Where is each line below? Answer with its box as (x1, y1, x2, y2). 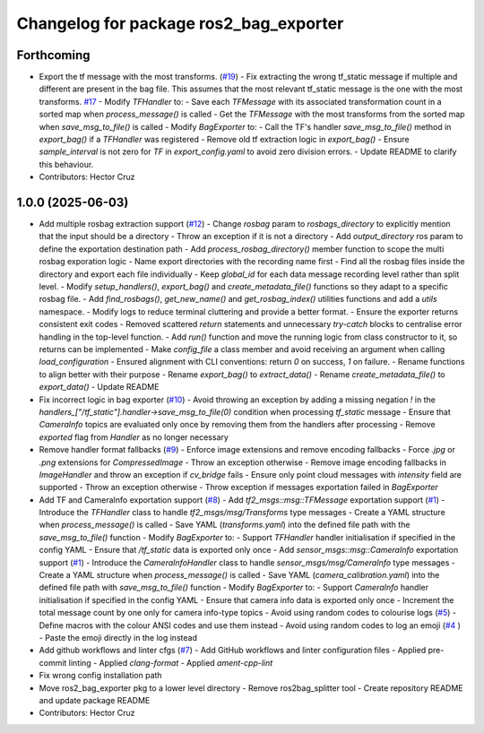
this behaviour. (39, 159, 94, 169)
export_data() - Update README (39, 382, 160, 392)
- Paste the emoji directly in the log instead (39, 632, 197, 642)
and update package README (39, 694, 151, 705)
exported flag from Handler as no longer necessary (39, 431, 229, 443)
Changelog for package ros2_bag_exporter (16, 13, 344, 33)
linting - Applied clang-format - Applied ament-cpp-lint (68, 657, 273, 668)
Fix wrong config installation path (39, 670, 162, 681)
